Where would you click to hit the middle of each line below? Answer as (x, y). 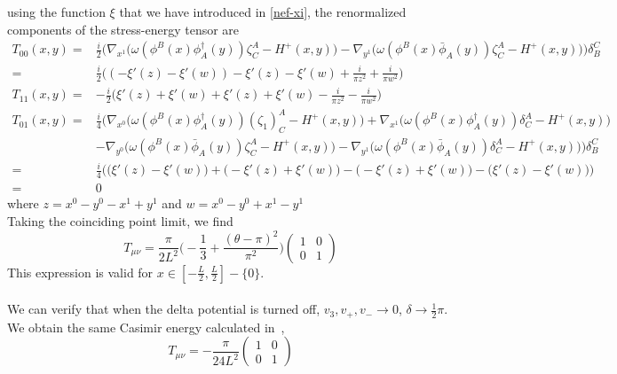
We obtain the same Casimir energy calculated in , (146, 327)
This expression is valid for (80, 272)
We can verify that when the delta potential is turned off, (164, 309)
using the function (56, 12)
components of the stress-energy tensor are (123, 29)
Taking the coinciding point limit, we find (120, 220)
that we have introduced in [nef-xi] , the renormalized (263, 12)
